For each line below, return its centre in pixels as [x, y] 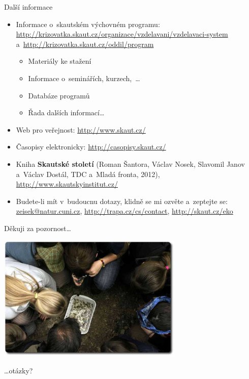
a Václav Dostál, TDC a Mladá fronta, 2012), [88, 174]
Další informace [28, 7]
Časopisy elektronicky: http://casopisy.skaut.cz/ [91, 147]
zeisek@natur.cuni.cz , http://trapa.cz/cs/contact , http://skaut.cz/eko [124, 211]
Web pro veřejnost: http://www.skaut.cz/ [81, 129]
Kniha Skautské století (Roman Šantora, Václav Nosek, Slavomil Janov [130, 163]
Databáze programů [59, 95]
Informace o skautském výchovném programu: [88, 24]
